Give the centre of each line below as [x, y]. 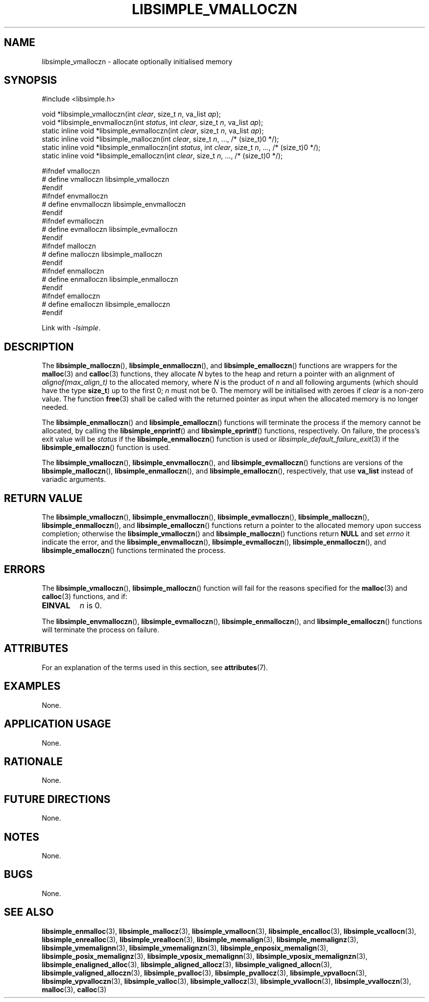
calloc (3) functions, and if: [85, 596]
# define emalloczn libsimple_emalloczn [106, 304]
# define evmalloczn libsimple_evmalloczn [110, 229]
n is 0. [91, 605]
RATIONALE [34, 761]
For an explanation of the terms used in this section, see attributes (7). [155, 667]
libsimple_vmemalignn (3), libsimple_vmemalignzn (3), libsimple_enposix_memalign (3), [185, 948]
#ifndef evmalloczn [73, 221]
